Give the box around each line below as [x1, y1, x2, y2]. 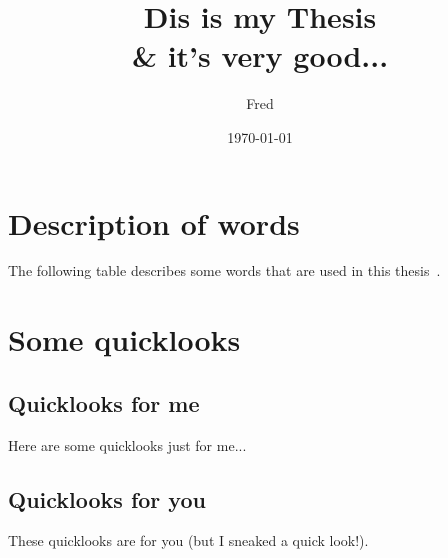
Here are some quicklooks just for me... [8, 434, 247, 455]
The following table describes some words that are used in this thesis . [8, 260, 441, 281]
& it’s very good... [131, 35, 389, 76]
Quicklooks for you [8, 483, 206, 514]
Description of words [8, 202, 300, 243]
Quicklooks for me [8, 387, 200, 418]
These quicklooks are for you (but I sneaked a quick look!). [8, 530, 369, 551]
